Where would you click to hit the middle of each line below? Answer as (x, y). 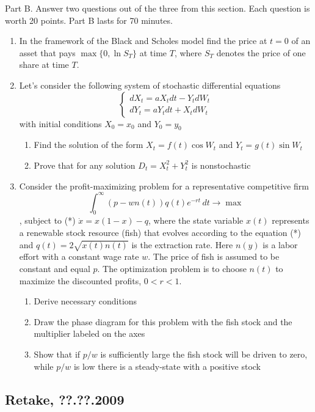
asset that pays (47, 52)
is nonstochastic (221, 165)
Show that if (57, 354)
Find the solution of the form (89, 145)
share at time (44, 64)
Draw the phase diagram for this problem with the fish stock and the (163, 321)
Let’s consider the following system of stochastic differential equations (150, 85)
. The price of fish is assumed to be (214, 256)
